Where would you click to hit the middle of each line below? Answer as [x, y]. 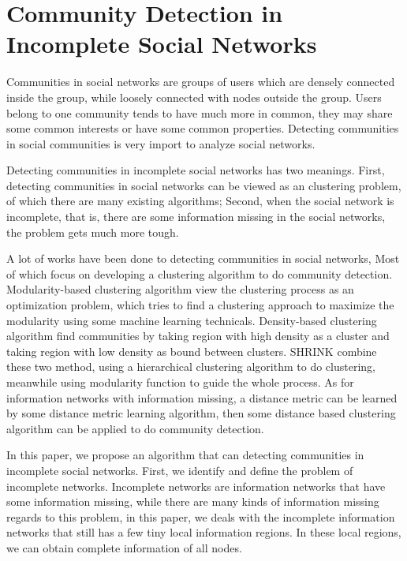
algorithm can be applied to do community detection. [135, 428]
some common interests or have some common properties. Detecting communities [203, 128]
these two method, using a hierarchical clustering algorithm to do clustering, [191, 367]
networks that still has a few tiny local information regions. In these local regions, [204, 532]
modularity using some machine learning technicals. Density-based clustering [192, 320]
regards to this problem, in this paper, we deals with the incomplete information [201, 516]
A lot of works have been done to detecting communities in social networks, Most [203, 258]
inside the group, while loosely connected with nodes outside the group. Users [194, 97]
